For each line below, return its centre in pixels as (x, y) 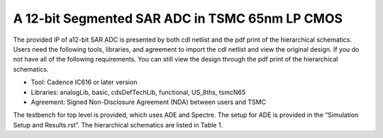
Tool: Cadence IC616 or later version (84, 82)
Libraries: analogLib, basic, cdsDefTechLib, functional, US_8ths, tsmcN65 (138, 92)
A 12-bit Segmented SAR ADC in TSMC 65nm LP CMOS (178, 18)
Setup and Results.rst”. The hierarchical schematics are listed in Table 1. (118, 125)
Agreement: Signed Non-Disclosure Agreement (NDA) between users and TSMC (148, 102)
